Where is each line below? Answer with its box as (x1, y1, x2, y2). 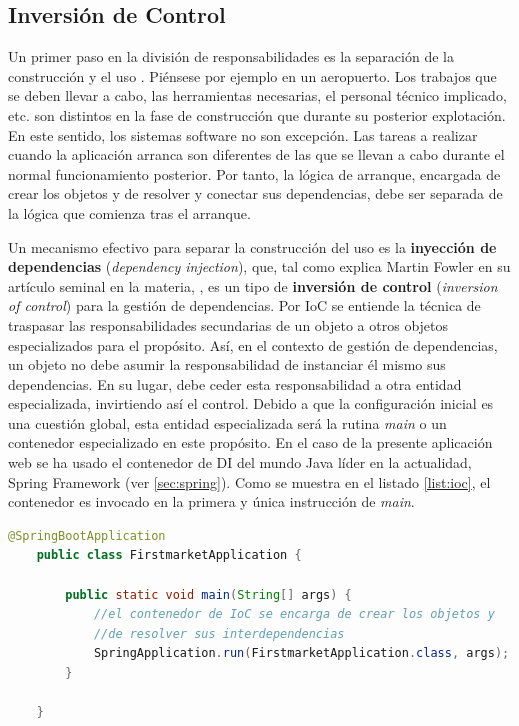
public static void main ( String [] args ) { (65, 587, 352, 602)
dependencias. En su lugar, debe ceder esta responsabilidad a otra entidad (8, 373, 462, 394)
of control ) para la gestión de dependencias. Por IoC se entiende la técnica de (8, 295, 481, 316)
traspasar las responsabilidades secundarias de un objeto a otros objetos (8, 314, 449, 335)
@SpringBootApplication (8, 528, 166, 543)
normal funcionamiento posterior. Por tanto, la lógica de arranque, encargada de (8, 163, 501, 184)
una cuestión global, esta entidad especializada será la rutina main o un (8, 412, 447, 433)
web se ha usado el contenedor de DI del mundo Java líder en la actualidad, (8, 452, 472, 473)
